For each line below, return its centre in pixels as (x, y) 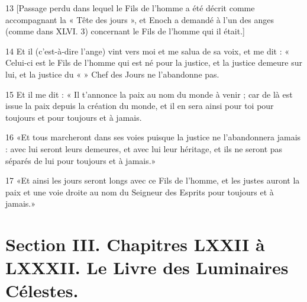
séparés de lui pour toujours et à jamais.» (81, 160)
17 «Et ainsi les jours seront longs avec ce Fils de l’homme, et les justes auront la (153, 180)
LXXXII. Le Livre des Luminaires (147, 267)
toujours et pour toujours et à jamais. (74, 117)
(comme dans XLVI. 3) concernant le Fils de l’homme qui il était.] (125, 31)
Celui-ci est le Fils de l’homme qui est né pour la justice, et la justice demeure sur (154, 62)
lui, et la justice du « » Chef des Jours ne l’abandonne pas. (112, 74)
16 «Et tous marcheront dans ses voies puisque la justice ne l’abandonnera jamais (153, 137)
